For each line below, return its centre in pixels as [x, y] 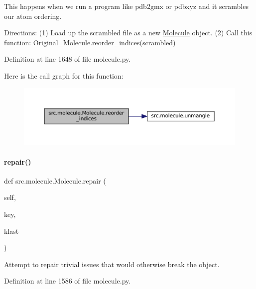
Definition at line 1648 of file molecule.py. [67, 59]
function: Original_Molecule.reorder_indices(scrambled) [90, 42]
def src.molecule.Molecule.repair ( [55, 180]
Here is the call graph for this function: [64, 75]
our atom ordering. [33, 16]
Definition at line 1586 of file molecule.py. [67, 281]
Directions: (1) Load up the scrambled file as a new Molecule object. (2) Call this [128, 33]
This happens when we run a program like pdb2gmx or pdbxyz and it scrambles [126, 6]
